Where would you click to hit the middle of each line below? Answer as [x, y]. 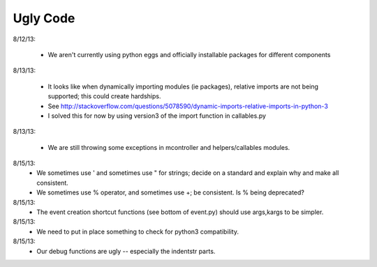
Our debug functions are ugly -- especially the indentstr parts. [126, 251]
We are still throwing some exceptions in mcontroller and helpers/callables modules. [169, 147]
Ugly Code [44, 18]
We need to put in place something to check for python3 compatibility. [138, 231]
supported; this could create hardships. [104, 96]
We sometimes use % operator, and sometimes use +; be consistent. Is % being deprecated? [171, 192]
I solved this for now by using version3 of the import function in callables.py [157, 116]
